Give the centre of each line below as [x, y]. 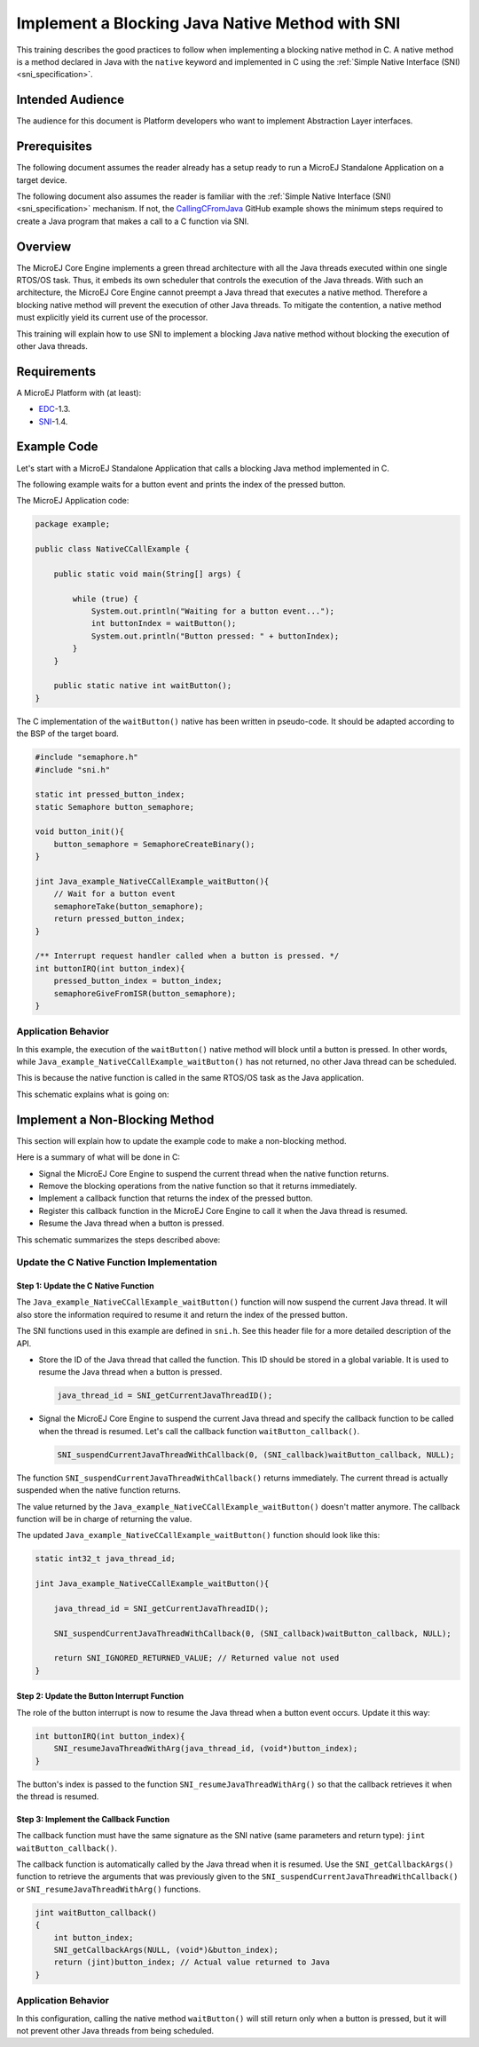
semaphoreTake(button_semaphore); [129, 906]
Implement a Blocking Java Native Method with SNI [208, 23]
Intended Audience [71, 100]
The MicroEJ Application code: [73, 501]
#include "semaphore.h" [87, 758]
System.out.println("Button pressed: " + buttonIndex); [215, 636]
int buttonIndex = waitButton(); [164, 623]
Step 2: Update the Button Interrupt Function [100, 1696]
